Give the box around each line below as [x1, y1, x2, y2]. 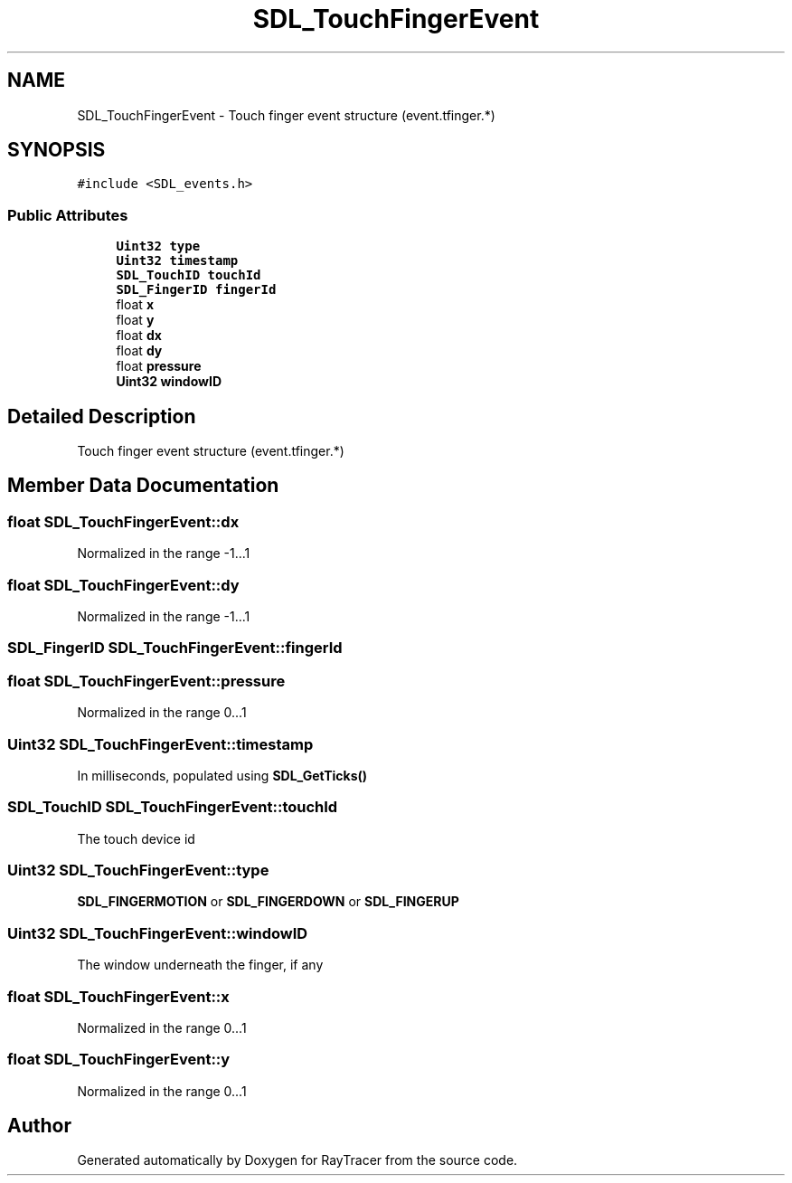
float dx [116, 327, 162, 344]
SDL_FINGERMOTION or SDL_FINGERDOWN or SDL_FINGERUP [77, 894, 459, 910]
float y [116, 312, 155, 328]
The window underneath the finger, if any [77, 957, 324, 973]
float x [116, 297, 154, 313]
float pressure [116, 358, 202, 374]
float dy [116, 343, 163, 359]
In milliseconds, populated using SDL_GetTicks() [77, 767, 368, 783]
